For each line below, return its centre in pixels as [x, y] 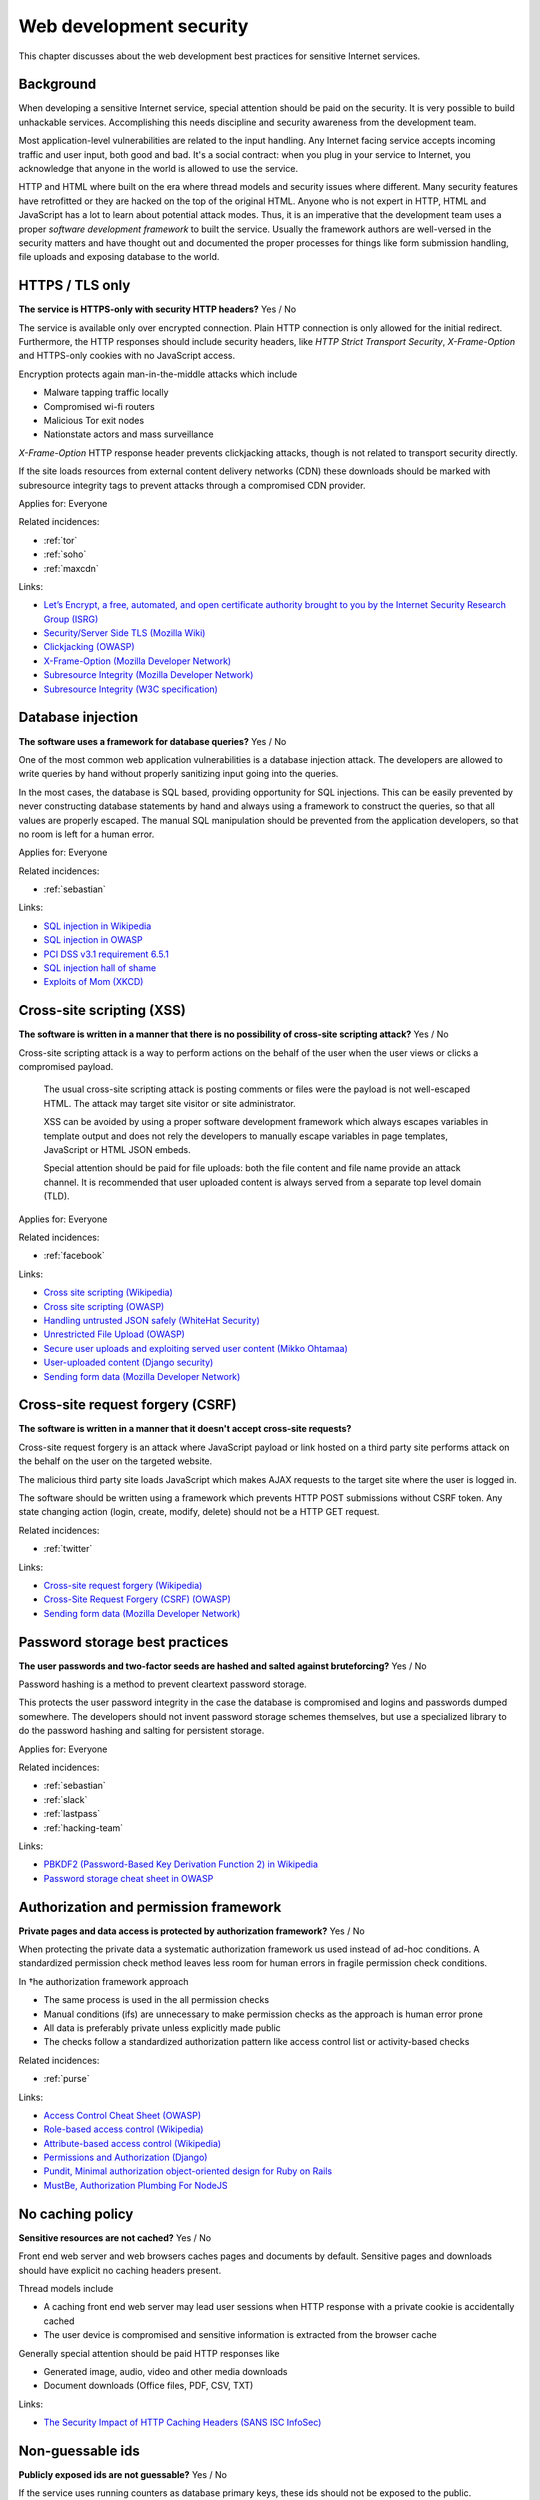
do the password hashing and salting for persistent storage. [141, 1731]
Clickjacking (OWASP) [89, 647]
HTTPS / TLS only [74, 285]
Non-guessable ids [79, 2450]
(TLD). [56, 1196]
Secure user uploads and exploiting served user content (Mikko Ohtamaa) [196, 1348]
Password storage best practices [123, 1641]
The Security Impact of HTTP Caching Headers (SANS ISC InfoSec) [182, 2422]
